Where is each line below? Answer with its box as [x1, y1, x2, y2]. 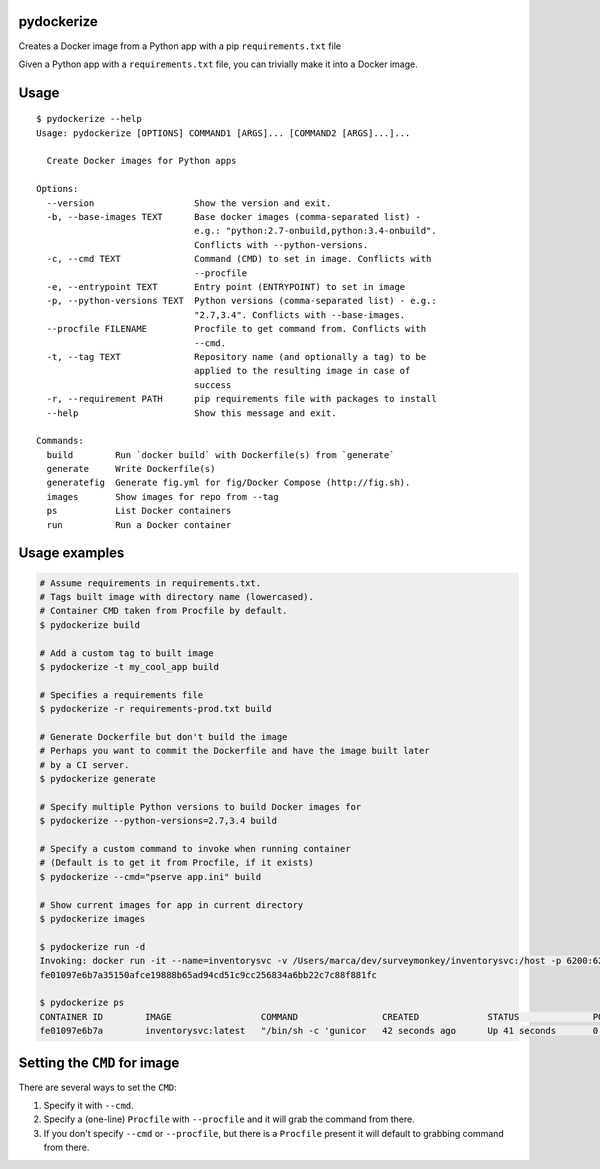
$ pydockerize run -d [39, 941, 146, 952]
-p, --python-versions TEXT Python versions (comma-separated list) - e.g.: [46, 295, 437, 307]
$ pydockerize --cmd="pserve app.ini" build [39, 871, 262, 882]
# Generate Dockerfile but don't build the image [39, 731, 288, 742]
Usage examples [18, 545, 125, 562]
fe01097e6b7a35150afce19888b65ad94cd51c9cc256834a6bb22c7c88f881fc [39, 969, 378, 980]
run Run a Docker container [46, 519, 232, 530]
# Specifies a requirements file [39, 689, 204, 700]
